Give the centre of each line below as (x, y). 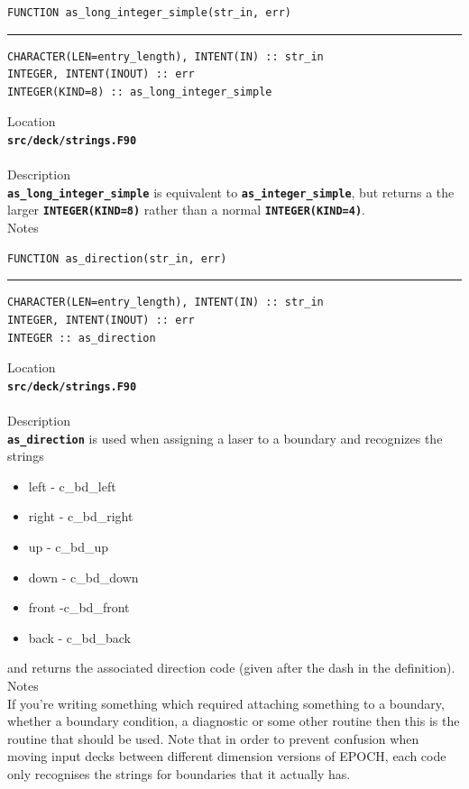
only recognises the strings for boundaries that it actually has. (179, 773)
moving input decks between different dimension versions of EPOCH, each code (227, 756)
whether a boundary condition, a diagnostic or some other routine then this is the (234, 721)
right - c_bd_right (81, 516)
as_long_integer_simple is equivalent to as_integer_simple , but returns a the (231, 192)
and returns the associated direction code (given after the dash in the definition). (231, 668)
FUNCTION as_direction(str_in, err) (117, 258)
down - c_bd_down (83, 577)
